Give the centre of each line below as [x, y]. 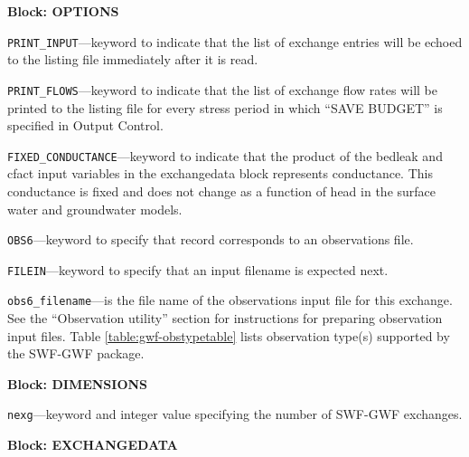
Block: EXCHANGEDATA [93, 445]
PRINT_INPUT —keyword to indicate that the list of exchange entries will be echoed [235, 41]
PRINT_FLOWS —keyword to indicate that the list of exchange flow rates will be [223, 89]
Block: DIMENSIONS [78, 383]
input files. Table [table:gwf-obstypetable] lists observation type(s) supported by [229, 335]
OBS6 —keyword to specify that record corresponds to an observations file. [211, 239]
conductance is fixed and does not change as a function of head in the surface [222, 190]
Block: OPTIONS [63, 11]
